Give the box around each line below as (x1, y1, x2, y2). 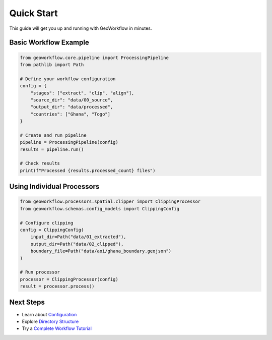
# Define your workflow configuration (20, 76, 116, 82)
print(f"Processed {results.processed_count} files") (20, 167, 156, 174)
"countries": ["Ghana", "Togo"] (30, 111, 111, 117)
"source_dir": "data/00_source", (30, 97, 113, 103)
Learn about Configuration (22, 311, 77, 317)
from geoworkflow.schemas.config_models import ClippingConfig (20, 206, 180, 211)
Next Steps (9, 298, 45, 307)
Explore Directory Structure (22, 318, 79, 324)
